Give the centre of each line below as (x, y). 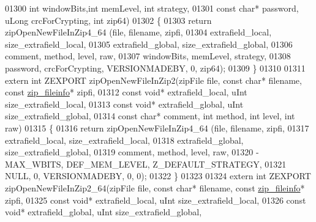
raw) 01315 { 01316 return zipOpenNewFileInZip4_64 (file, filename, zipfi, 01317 (157, 128)
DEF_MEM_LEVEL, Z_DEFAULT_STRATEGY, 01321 (176, 164)
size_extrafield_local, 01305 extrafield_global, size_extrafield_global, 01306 (149, 44)
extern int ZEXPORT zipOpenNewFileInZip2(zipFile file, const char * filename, (153, 80)
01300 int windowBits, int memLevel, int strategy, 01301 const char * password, (152, 8)
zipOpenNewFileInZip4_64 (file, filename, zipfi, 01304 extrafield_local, (138, 32)
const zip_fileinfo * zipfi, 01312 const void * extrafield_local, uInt (126, 92)
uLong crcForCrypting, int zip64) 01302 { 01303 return (108, 20)
